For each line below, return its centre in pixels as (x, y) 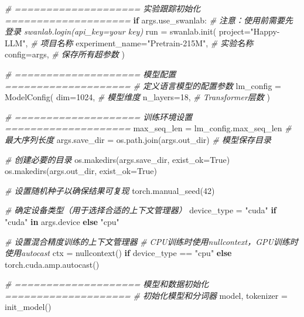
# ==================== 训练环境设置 (99, 116)
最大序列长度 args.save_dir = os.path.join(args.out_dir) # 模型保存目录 (138, 139)
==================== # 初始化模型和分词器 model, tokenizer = (146, 295)
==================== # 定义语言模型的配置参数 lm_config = (143, 85)
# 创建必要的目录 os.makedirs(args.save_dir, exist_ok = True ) (117, 159)
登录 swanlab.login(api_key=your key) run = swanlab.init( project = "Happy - (142, 31)
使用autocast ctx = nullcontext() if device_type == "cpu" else (118, 253)
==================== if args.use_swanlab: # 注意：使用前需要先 (149, 20)
